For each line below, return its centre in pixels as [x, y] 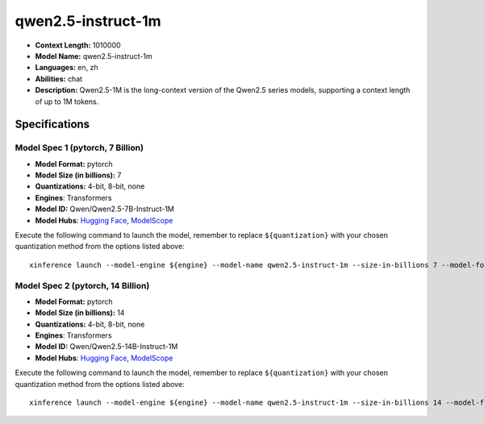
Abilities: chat [59, 79]
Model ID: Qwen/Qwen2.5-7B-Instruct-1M [105, 209]
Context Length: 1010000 [78, 45]
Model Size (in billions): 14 [80, 313]
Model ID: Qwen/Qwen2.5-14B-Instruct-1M [106, 347]
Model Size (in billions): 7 [78, 175]
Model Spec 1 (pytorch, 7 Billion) [79, 148]
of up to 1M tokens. [67, 102]
